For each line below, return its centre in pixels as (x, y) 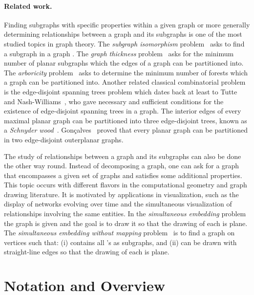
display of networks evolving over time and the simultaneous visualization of (118, 204)
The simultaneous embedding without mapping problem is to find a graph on (119, 233)
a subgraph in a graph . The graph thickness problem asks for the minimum (119, 53)
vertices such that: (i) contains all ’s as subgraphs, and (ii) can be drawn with (120, 242)
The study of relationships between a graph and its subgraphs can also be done (123, 156)
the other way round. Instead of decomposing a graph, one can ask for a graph (122, 166)
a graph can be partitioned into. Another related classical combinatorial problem (125, 82)
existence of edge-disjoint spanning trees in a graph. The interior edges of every (123, 111)
